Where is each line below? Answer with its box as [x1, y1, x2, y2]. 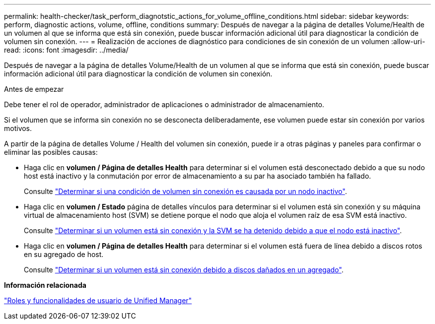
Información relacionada [4, 281, 86, 289]
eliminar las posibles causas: [4, 148, 98, 156]
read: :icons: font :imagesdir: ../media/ [4, 46, 129, 54]
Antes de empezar [4, 85, 64, 93]
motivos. [4, 124, 32, 132]
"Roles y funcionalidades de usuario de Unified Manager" [4, 296, 192, 305]
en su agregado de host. [24, 250, 104, 259]
